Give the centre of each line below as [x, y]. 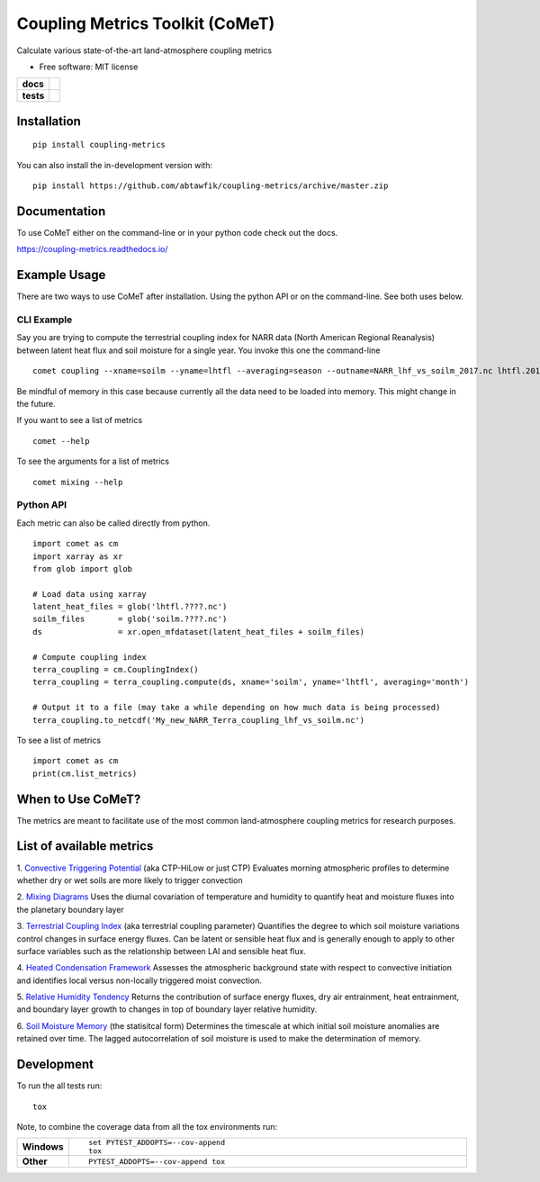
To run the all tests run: [59, 1086]
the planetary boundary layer [71, 909]
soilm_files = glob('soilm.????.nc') [130, 619]
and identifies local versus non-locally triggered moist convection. [139, 980]
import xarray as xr [78, 556]
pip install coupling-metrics [99, 145]
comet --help [61, 441]
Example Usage [61, 275]
